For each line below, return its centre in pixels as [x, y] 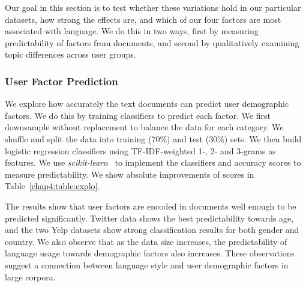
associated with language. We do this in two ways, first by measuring [132, 31]
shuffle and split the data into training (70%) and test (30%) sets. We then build [153, 138]
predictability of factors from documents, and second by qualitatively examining [152, 42]
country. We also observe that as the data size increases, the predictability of [146, 241]
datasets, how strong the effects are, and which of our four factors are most [143, 19]
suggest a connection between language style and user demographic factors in [147, 264]
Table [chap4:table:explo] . [52, 186]
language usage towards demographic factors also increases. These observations [150, 253]
